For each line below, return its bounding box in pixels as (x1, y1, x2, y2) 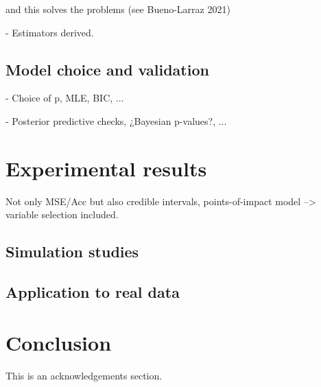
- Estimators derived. (5, 25, 94, 39)
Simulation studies (5, 241, 139, 262)
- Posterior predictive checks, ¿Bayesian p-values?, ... (5, 113, 227, 128)
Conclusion (5, 328, 112, 356)
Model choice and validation (5, 58, 209, 80)
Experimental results (5, 154, 207, 182)
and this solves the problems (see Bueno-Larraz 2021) (5, 2, 230, 16)
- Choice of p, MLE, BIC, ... (5, 91, 124, 105)
